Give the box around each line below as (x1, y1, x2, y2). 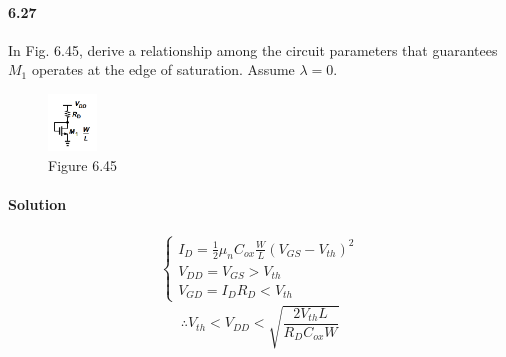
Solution (8, 193, 67, 214)
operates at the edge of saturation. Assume (31, 59, 295, 80)
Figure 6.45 (48, 154, 118, 175)
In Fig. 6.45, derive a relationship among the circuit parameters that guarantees (8, 39, 498, 60)
